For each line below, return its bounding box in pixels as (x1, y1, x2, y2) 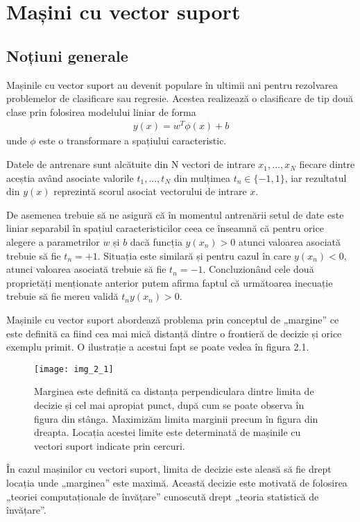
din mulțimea (173, 170, 230, 185)
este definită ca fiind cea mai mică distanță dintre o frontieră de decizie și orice (6, 326, 342, 340)
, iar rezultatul (284, 170, 347, 185)
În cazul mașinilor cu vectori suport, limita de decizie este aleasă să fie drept (6, 462, 332, 476)
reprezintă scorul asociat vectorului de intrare (53, 184, 247, 199)
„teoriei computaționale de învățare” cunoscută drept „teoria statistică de (6, 489, 319, 503)
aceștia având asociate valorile (6, 170, 134, 185)
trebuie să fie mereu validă (6, 289, 119, 303)
